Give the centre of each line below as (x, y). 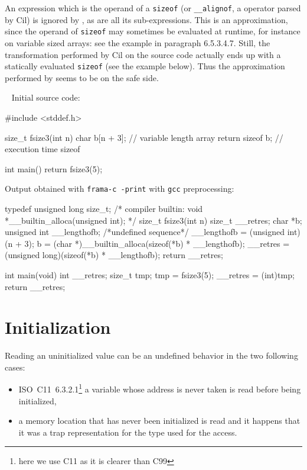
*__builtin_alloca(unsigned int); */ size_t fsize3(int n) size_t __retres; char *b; (153, 220)
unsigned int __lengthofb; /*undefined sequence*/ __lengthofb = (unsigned (145, 232)
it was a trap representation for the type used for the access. (128, 432)
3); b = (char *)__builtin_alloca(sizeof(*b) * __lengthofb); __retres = (157, 243)
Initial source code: (46, 97)
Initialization (58, 327)
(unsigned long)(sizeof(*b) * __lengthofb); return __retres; (114, 255)
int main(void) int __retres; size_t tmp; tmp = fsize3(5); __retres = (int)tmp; (150, 274)
